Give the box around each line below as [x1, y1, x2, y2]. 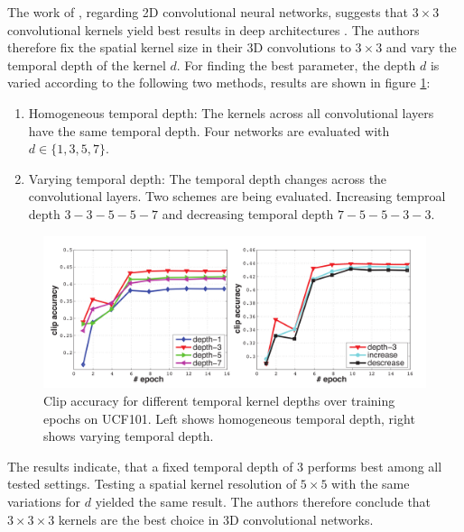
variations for [7, 492, 81, 511]
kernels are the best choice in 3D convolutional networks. [58, 509, 374, 528]
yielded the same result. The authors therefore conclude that [95, 492, 432, 511]
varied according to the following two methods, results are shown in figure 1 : [7, 73, 431, 92]
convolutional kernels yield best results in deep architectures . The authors [7, 20, 420, 39]
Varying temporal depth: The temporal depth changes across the [28, 169, 387, 188]
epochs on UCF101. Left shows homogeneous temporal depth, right [43, 408, 415, 427]
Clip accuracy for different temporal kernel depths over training [43, 391, 395, 410]
